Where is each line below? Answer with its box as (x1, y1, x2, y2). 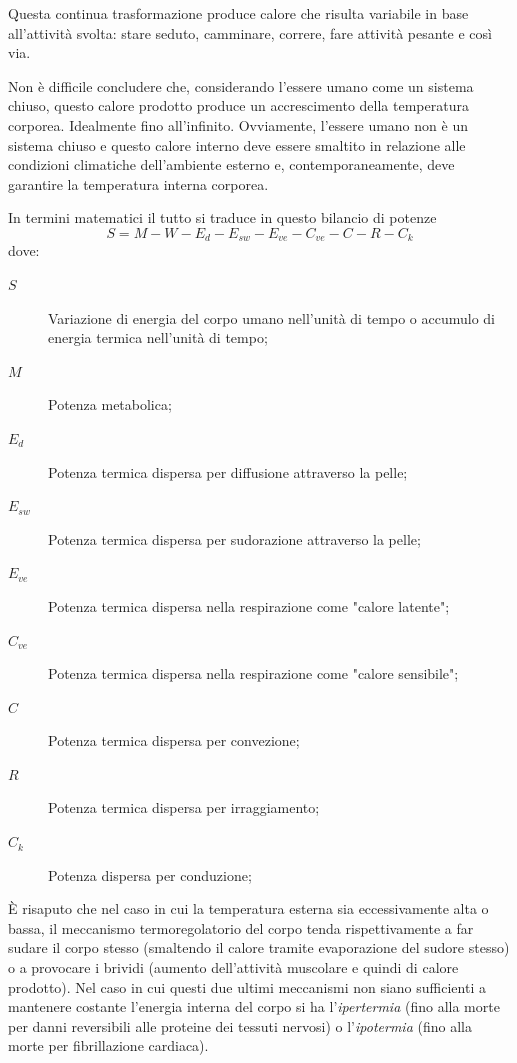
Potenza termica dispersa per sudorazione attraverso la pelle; (48, 528, 421, 549)
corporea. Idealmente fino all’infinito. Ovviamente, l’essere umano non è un (8, 114, 468, 135)
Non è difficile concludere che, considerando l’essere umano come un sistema (8, 75, 474, 96)
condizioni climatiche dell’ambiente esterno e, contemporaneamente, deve (8, 154, 455, 175)
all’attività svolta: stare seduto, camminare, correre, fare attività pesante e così (8, 22, 492, 43)
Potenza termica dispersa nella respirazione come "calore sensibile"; (48, 663, 459, 684)
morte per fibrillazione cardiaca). (8, 1035, 209, 1056)
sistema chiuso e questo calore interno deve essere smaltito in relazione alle (8, 134, 466, 155)
